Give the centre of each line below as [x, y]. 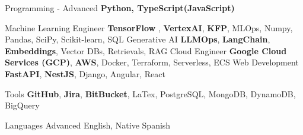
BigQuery [22, 105]
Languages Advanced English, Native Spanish [88, 125]
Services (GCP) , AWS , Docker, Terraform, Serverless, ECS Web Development [152, 62]
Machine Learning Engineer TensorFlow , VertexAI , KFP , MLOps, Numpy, [149, 27]
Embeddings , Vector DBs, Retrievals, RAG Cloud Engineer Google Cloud [146, 50]
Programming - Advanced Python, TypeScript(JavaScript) [120, 8]
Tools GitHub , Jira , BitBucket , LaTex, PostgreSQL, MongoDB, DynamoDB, [150, 93]
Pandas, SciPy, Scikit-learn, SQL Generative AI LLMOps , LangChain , [138, 39]
